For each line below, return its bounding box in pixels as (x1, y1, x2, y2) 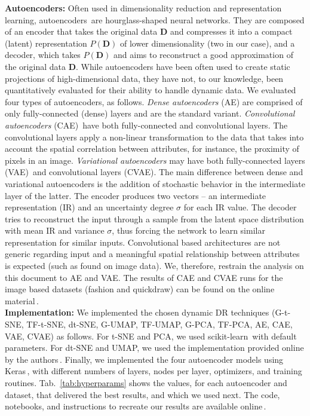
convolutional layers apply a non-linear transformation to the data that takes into (5, 130, 304, 143)
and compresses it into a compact (170, 25, 293, 38)
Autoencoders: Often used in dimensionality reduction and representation (5, 2, 282, 14)
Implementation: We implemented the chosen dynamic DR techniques (5, 306, 269, 319)
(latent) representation (5, 36, 87, 49)
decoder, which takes (5, 48, 81, 61)
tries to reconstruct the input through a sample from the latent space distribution (5, 212, 304, 225)
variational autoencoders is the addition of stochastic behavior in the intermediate (5, 177, 305, 189)
